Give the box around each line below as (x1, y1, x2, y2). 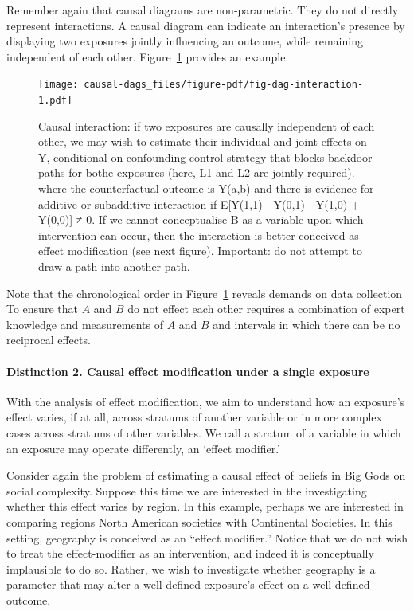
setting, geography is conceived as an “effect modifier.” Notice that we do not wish (6, 529, 408, 546)
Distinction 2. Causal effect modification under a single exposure (6, 362, 369, 379)
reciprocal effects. (6, 331, 91, 348)
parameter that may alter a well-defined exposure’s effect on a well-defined (6, 576, 370, 593)
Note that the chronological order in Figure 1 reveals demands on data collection (6, 284, 403, 301)
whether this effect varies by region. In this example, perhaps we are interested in (6, 498, 404, 515)
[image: (38, 79, 79, 91)
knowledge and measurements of (6, 315, 163, 332)
